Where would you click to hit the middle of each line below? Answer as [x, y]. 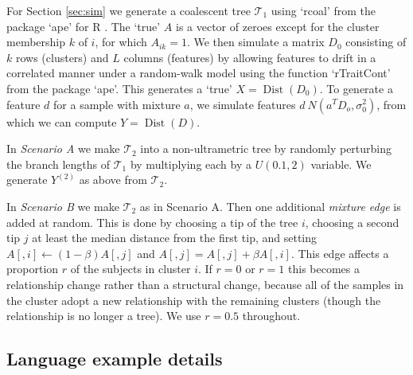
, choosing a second [352, 222]
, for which [121, 42]
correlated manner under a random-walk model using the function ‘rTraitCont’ [199, 73]
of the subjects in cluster [131, 269]
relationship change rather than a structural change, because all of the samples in [205, 284]
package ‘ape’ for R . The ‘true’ [84, 26]
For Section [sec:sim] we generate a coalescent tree [129, 10]
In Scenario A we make [63, 148]
